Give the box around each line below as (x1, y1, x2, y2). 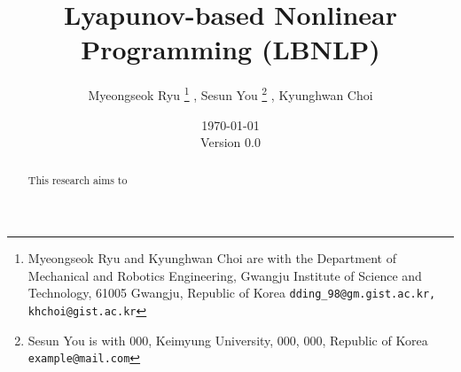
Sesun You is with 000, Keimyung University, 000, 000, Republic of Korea (27, 330, 428, 349)
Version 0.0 (200, 133, 261, 151)
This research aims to (27, 172, 128, 187)
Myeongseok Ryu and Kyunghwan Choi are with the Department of (27, 249, 396, 267)
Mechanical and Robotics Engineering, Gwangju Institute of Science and (27, 266, 422, 284)
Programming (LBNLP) (81, 31, 380, 67)
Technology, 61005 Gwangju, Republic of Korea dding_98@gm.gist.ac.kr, (27, 283, 436, 302)
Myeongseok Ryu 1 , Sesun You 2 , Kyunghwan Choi (88, 83, 373, 104)
